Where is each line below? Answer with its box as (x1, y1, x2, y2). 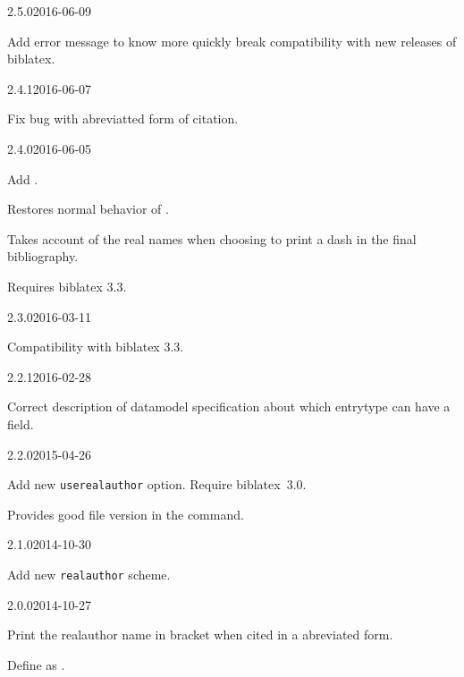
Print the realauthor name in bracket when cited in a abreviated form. (7, 625, 393, 644)
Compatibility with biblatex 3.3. (7, 337, 184, 356)
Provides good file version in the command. (7, 504, 244, 523)
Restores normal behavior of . (7, 199, 169, 218)
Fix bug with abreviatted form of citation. (7, 109, 239, 128)
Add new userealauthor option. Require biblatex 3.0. (7, 475, 307, 494)
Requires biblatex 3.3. (7, 276, 127, 295)
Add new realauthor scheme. (7, 564, 171, 583)
